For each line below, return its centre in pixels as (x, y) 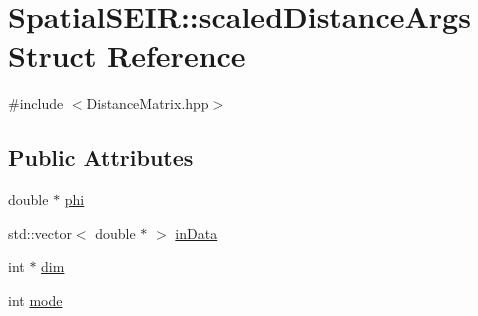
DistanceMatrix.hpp (147, 103)
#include (36, 103)
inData (196, 232)
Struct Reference (127, 55)
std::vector (40, 232)
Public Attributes (101, 157)
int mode (35, 299)
